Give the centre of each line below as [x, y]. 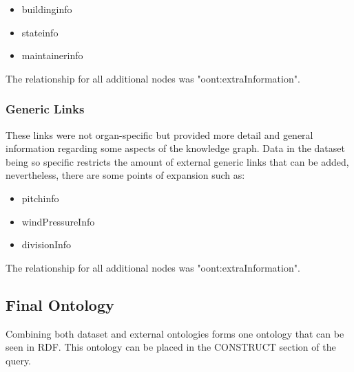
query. [19, 360]
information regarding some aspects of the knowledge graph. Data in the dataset [175, 148]
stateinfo [40, 32]
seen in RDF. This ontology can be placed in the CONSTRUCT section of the [171, 347]
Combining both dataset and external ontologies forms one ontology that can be [175, 333]
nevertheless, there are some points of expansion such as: [125, 175]
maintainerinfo [52, 55]
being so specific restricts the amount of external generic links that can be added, [177, 161]
